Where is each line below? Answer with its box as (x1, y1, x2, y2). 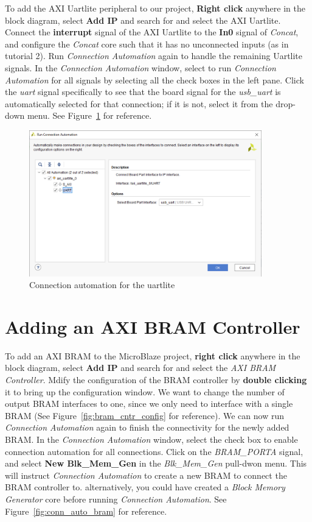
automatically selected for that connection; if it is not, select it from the (5, 97, 273, 110)
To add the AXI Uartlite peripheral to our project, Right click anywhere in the (5, 2, 305, 14)
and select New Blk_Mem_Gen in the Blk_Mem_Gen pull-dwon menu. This (5, 457, 307, 470)
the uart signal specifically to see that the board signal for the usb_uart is (5, 85, 281, 98)
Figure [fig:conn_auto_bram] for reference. (5, 504, 167, 517)
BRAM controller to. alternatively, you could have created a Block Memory (5, 481, 285, 493)
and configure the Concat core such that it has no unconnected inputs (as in (5, 37, 289, 50)
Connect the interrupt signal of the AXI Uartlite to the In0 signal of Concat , (5, 26, 299, 38)
